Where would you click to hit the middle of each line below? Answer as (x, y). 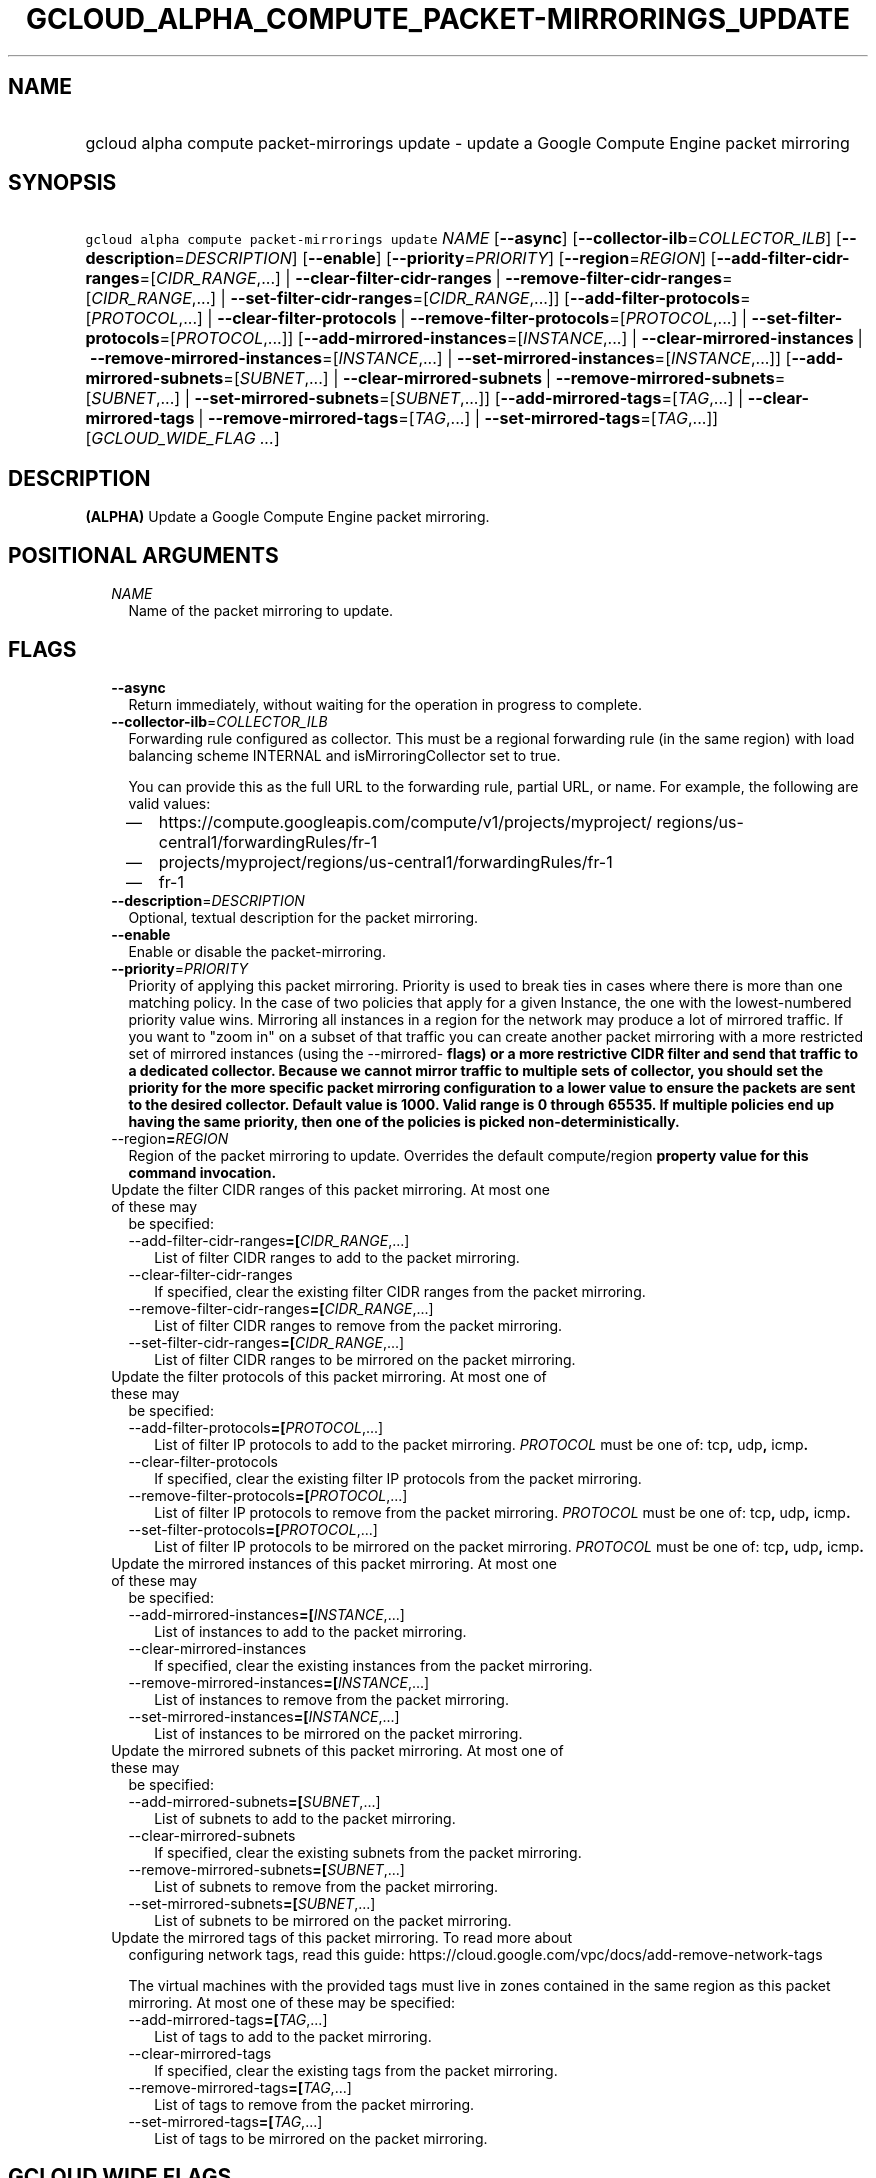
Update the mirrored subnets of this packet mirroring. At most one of (337, 1750)
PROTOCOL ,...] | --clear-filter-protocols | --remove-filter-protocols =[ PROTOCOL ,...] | (419, 318)
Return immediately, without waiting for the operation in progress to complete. (385, 704)
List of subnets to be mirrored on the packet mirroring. (333, 1920)
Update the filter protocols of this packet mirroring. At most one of (329, 1376)
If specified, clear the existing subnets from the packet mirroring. (368, 1852)
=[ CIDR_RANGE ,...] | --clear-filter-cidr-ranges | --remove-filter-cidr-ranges (430, 278)
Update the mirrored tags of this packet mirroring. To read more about (342, 1937)
